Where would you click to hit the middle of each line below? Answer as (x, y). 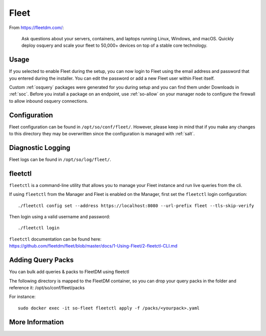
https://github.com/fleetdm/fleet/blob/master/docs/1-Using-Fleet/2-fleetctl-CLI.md (93, 246)
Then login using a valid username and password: (60, 217)
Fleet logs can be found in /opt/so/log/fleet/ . (60, 159)
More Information (36, 322)
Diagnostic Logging (40, 148)
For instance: (22, 297)
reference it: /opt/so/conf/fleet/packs (47, 287)
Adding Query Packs (41, 260)
